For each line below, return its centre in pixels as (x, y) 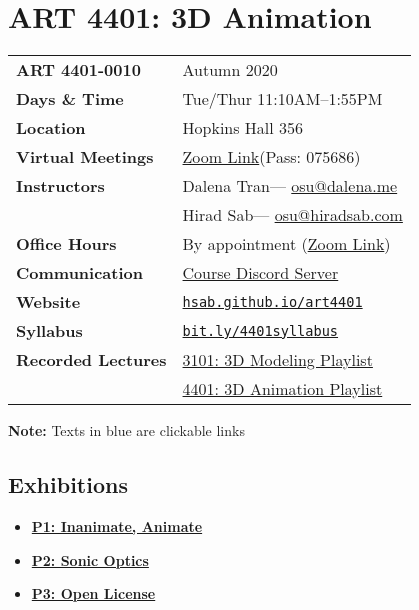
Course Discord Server (260, 273)
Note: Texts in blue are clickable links (126, 430)
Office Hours (66, 244)
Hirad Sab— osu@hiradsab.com (292, 215)
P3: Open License (93, 593)
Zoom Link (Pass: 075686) (271, 157)
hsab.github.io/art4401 (272, 301)
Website (48, 302)
